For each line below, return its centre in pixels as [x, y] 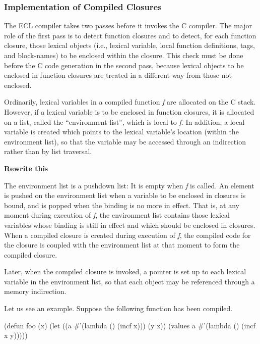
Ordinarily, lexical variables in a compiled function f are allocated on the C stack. [130, 102]
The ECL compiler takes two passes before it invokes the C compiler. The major [128, 26]
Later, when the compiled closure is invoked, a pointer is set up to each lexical [125, 272]
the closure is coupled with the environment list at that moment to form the [122, 245]
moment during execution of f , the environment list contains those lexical [117, 215]
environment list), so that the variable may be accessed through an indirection [125, 141]
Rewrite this [26, 168]
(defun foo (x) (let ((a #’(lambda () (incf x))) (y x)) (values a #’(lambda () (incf [130, 325]
